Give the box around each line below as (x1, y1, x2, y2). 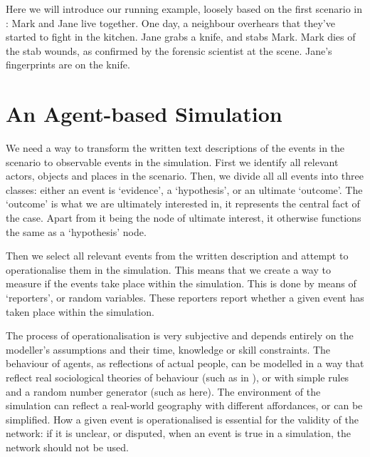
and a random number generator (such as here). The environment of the (6, 384, 321, 399)
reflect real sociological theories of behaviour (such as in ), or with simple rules (6, 370, 349, 384)
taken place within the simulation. (6, 304, 154, 319)
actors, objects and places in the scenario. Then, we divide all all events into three (6, 168, 364, 183)
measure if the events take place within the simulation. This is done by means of (6, 276, 356, 291)
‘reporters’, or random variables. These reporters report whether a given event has (6, 290, 364, 305)
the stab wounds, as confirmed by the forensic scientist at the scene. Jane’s (6, 43, 332, 58)
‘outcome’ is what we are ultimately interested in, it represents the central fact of (6, 196, 360, 211)
